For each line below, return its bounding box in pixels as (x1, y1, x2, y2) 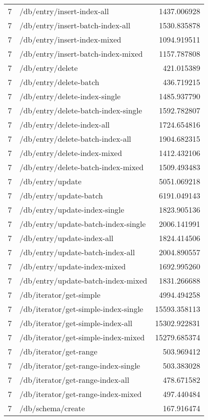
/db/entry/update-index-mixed (20, 261, 126, 272)
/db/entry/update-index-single (20, 204, 125, 215)
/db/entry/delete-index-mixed (20, 147, 122, 158)
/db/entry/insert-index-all (20, 5, 109, 17)
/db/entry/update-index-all (20, 232, 114, 243)
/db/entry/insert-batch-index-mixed (20, 48, 143, 59)
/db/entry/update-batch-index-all (20, 246, 135, 258)
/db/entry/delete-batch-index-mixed (20, 161, 144, 173)
